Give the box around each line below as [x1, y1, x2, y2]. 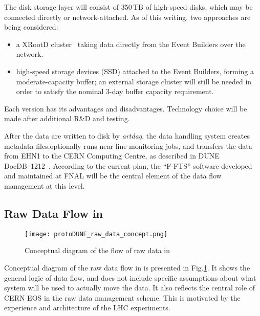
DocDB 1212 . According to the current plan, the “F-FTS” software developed [4, 160, 252, 171]
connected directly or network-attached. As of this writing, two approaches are [4, 11, 251, 22]
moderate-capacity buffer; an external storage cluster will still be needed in [16, 76, 252, 86]
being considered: [4, 21, 58, 32]
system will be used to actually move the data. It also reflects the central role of [4, 282, 255, 293]
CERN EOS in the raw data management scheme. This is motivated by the [4, 292, 241, 303]
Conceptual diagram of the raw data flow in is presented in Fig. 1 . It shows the [4, 262, 250, 273]
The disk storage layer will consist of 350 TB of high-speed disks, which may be [4, 2, 253, 12]
